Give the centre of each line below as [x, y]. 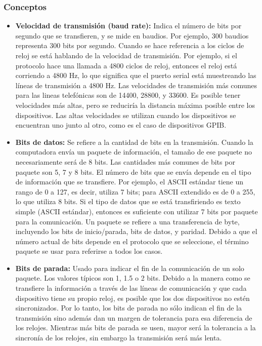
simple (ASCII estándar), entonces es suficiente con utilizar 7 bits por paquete [137, 211]
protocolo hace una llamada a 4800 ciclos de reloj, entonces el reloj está [126, 65]
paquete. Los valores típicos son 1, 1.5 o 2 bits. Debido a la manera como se [133, 278]
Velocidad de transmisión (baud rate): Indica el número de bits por [128, 26]
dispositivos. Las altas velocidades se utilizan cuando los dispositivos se [126, 115]
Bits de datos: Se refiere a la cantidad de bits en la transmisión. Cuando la [134, 142]
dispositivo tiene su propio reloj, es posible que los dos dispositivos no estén [133, 298]
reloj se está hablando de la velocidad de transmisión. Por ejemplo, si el [126, 55]
